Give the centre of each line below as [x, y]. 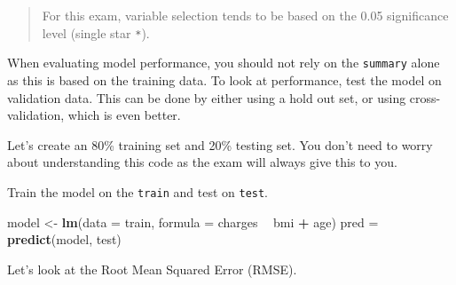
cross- [425, 97]
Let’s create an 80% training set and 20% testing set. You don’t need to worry [220, 144]
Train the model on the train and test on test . [138, 191]
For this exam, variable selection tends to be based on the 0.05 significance [245, 15]
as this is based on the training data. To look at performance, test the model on [224, 79]
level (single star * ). [96, 32]
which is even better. [124, 115]
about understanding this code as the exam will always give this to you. [202, 162]
